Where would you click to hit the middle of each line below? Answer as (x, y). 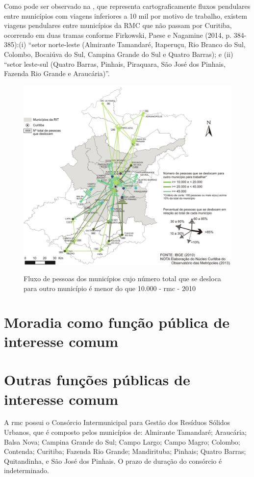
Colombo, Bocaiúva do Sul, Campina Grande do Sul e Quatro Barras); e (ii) (119, 54)
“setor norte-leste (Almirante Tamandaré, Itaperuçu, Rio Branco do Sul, (137, 44)
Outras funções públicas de (97, 380)
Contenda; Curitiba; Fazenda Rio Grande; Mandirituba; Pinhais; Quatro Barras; (125, 451)
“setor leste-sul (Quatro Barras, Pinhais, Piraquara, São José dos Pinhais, (115, 64)
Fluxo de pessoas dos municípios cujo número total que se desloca (122, 278)
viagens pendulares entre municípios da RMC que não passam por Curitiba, (118, 25)
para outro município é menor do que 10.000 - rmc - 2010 (110, 288)
